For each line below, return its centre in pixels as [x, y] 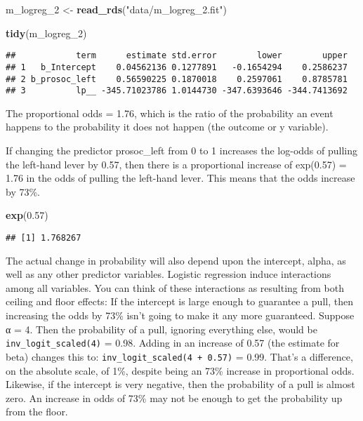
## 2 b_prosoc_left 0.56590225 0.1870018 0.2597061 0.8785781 [177, 79]
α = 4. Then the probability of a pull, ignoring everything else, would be [161, 329]
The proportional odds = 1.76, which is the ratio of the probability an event [170, 113]
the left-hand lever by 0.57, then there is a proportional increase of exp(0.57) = [176, 164]
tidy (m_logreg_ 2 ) [46, 33]
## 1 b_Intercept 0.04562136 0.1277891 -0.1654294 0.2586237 [177, 67]
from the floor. [37, 412]
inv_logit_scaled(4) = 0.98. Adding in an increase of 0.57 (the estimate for [173, 343]
